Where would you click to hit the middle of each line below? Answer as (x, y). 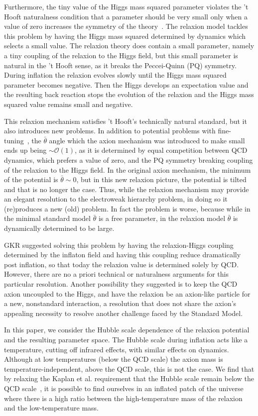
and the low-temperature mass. (51, 408)
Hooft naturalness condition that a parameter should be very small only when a (126, 16)
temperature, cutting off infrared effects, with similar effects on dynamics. (117, 349)
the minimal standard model (47, 218)
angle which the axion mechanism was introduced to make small (147, 140)
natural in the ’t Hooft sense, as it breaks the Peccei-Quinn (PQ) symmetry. (120, 65)
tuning (14, 140)
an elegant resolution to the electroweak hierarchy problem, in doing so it (116, 199)
